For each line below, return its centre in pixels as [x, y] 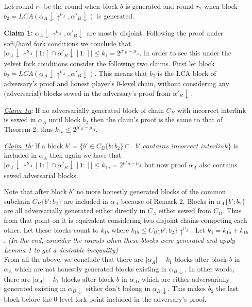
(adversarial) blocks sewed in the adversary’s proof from [87, 93]
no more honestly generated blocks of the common [151, 191]
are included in [86, 201]
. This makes [187, 288]
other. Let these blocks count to [51, 229]
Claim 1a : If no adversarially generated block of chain [84, 110]
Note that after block [35, 191]
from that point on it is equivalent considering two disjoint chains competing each [126, 220]
